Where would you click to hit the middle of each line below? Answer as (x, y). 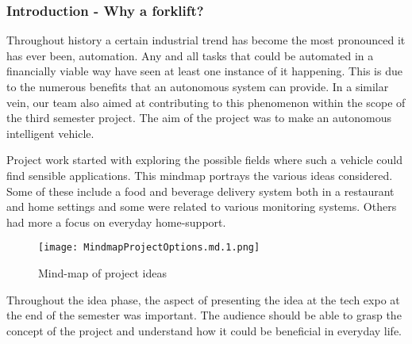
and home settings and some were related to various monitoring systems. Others (202, 206)
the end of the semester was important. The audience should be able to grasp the (204, 315)
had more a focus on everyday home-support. (116, 222)
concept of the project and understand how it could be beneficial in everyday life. (204, 330)
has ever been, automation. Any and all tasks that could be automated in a (190, 55)
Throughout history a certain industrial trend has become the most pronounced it (206, 40)
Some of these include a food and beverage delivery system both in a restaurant (200, 191)
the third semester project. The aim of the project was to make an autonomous (199, 118)
